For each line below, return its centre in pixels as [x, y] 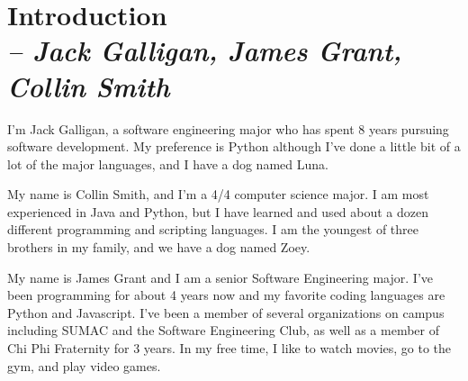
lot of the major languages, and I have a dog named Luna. [168, 163]
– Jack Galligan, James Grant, [205, 50]
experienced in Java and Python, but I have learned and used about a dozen [218, 211]
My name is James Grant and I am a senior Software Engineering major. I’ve [220, 277]
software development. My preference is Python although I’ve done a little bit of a [234, 146]
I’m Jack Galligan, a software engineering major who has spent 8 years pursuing [228, 128]
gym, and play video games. [84, 365]
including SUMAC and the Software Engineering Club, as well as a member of [223, 330]
